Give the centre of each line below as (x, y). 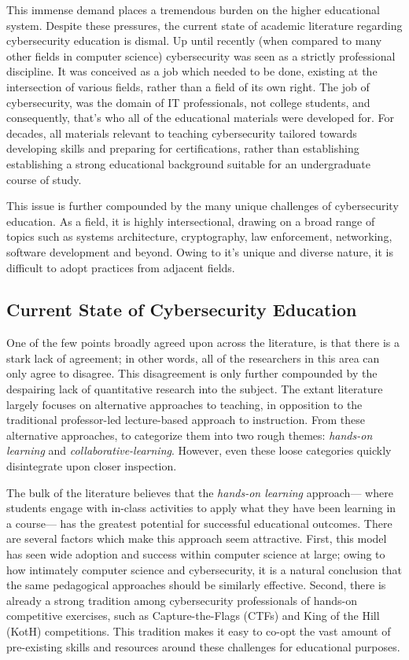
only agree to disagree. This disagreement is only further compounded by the (192, 373)
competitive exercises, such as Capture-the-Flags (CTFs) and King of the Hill (193, 616)
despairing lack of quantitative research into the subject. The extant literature (195, 389)
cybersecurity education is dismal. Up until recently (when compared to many (194, 41)
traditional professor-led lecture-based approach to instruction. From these (186, 420)
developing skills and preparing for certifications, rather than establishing (183, 148)
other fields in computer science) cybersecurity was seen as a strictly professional (201, 55)
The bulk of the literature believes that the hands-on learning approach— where (200, 492)
